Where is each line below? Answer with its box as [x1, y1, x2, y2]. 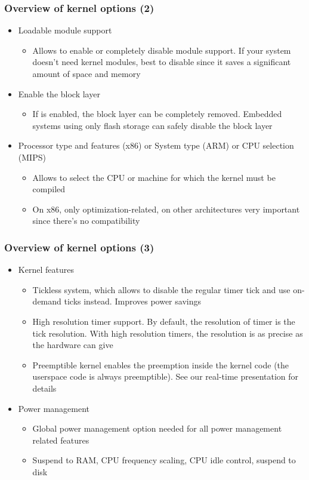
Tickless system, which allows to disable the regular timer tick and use [32, 283, 291, 296]
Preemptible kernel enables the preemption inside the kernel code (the [32, 358, 289, 371]
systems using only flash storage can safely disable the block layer [32, 119, 273, 131]
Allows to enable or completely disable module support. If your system [32, 44, 291, 56]
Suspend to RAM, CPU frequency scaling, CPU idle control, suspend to [32, 454, 296, 466]
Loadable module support [18, 24, 112, 36]
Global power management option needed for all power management [32, 422, 282, 435]
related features [32, 433, 89, 446]
